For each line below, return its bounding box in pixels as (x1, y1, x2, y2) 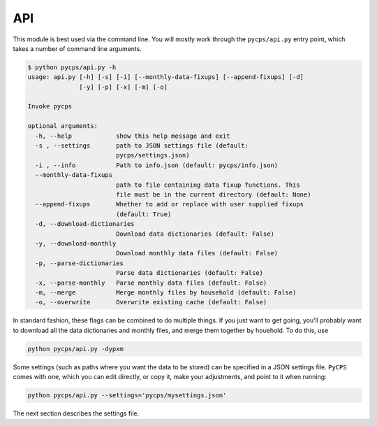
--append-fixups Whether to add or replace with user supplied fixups (35, 200, 304, 208)
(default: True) (115, 210, 172, 218)
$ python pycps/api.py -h (27, 63, 117, 71)
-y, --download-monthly (35, 239, 117, 248)
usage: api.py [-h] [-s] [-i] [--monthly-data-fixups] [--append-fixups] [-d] (27, 73, 304, 81)
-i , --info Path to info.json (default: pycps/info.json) (35, 161, 279, 169)
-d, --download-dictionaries (35, 220, 135, 228)
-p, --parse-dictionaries (35, 259, 124, 267)
